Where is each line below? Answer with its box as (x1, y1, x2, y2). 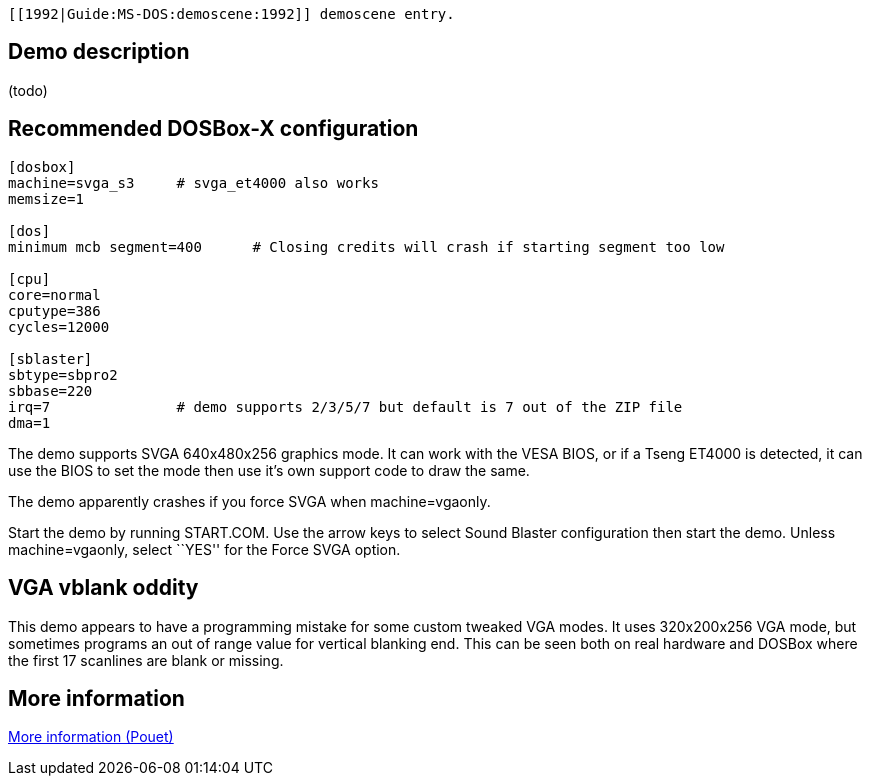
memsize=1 (8, 190, 84, 207)
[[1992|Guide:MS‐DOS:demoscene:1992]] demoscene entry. (8, 6, 455, 22)
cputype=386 (8, 302, 101, 319)
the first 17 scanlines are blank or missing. (8, 651, 284, 669)
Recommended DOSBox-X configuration (8, 116, 419, 142)
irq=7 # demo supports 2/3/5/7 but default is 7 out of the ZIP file (8, 398, 683, 415)
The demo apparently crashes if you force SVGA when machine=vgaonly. (8, 492, 491, 510)
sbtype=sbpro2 (8, 366, 118, 383)
